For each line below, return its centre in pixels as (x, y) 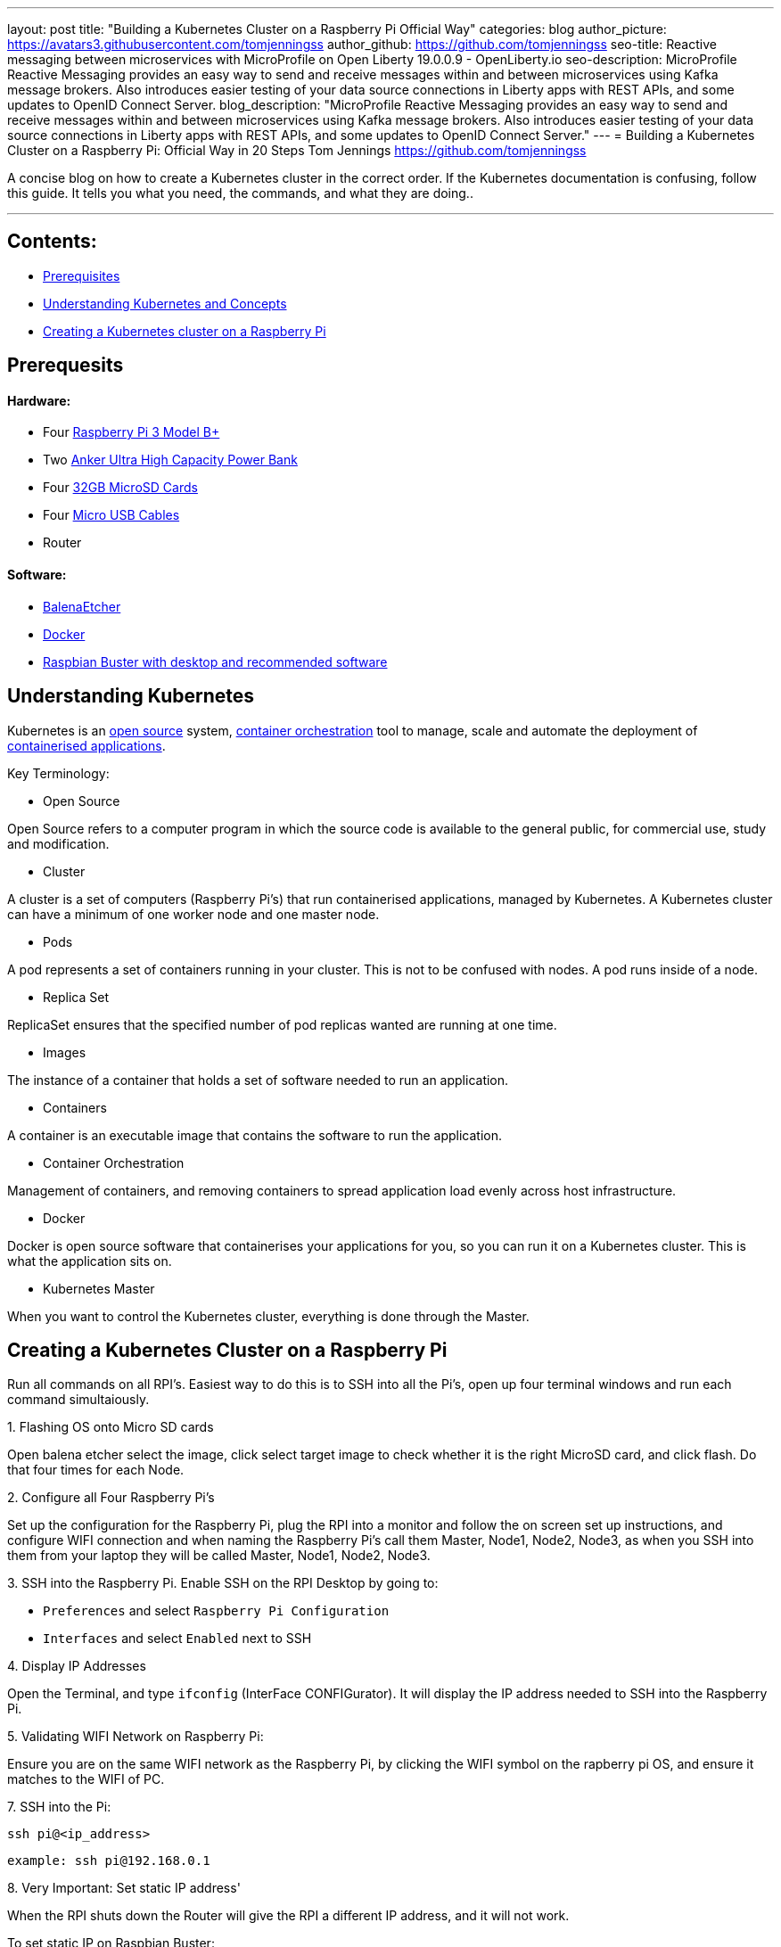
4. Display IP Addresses (77, 1666)
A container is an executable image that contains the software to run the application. (255, 1135)
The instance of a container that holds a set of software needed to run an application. (258, 1080)
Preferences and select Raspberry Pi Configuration (216, 1611)
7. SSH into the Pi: (59, 1807)
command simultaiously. (78, 1400)
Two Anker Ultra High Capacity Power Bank (170, 460)
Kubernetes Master (99, 1288)
